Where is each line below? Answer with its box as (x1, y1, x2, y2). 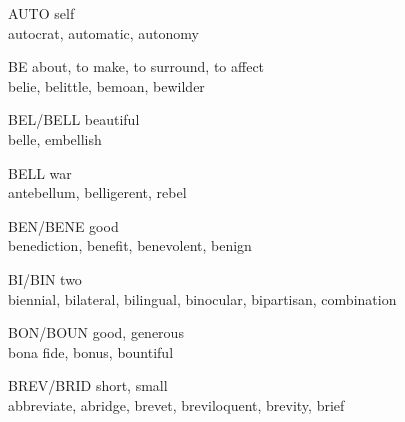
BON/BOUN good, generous (8, 322, 184, 343)
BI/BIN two (8, 268, 82, 289)
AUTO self (8, 3, 75, 23)
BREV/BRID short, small (8, 375, 168, 396)
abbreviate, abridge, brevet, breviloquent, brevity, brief (8, 394, 345, 415)
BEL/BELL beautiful (8, 109, 140, 130)
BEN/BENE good (8, 215, 119, 236)
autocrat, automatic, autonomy (8, 22, 200, 43)
